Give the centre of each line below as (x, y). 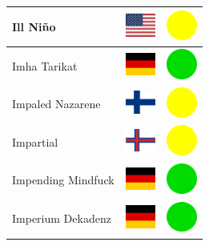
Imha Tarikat (45, 65)
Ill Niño (34, 26)
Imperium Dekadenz (62, 218)
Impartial (35, 141)
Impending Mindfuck (63, 180)
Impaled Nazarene (56, 104)
